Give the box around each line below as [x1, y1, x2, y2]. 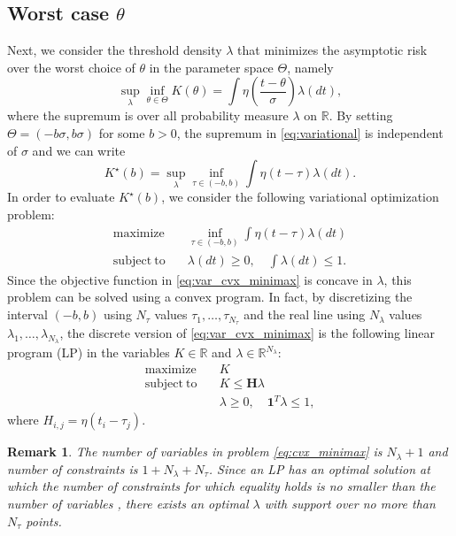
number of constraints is [7, 459, 138, 478]
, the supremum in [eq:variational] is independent [176, 123, 444, 142]
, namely [287, 57, 334, 76]
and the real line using [243, 305, 366, 324]
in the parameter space [149, 57, 274, 76]
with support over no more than [264, 494, 436, 513]
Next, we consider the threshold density [7, 41, 222, 59]
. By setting [328, 106, 393, 125]
